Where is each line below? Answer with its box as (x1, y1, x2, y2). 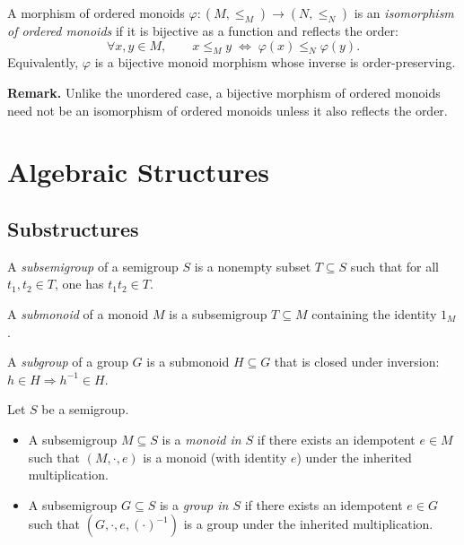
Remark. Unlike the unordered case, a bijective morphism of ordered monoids (7, 82, 441, 101)
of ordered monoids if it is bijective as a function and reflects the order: (7, 22, 398, 39)
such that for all (350, 256, 439, 275)
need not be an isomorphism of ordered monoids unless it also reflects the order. (7, 100, 448, 119)
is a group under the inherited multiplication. (183, 515, 433, 533)
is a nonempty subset (194, 256, 311, 275)
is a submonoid (146, 352, 230, 371)
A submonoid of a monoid (7, 304, 149, 323)
